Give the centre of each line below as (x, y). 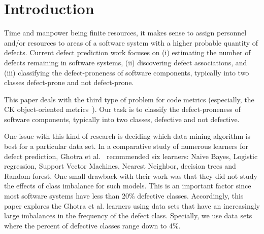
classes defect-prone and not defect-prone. (69, 82)
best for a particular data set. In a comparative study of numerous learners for (126, 146)
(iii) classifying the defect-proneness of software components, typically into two (127, 72)
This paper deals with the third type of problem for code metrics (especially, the (129, 99)
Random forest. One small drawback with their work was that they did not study (131, 175)
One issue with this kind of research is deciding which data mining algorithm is (127, 136)
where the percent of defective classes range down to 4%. (92, 225)
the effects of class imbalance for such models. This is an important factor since (128, 186)
